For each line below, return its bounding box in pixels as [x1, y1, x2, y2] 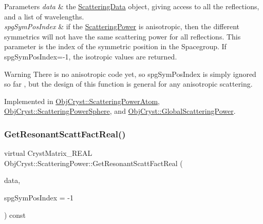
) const [4, 209, 26, 220]
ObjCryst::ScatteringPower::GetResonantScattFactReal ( [4, 157, 183, 168]
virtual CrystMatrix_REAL [4, 148, 92, 158]
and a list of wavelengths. [4, 11, 84, 22]
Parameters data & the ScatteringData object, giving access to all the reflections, [4, 1, 259, 11]
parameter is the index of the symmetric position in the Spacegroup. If [4, 41, 227, 52]
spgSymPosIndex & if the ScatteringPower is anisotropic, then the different [4, 21, 239, 32]
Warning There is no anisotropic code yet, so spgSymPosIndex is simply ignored [4, 68, 256, 79]
